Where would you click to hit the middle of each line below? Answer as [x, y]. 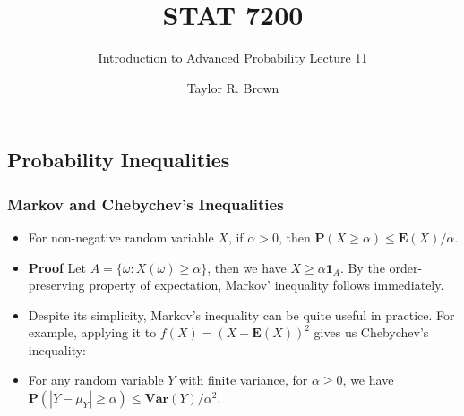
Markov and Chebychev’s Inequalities [146, 204]
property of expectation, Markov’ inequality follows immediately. [266, 285]
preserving [56, 285]
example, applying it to [92, 332]
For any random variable [96, 380]
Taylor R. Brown [233, 87]
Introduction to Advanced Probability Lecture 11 [233, 58]
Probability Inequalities [119, 160]
